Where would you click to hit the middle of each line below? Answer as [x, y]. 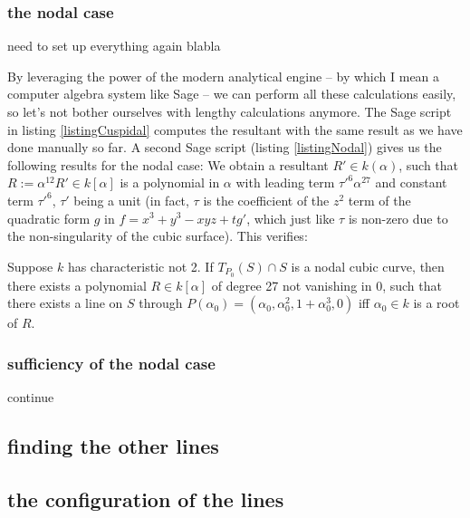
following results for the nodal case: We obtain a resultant [168, 164]
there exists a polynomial [77, 285]
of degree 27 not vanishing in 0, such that [326, 285]
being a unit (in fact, [131, 200]
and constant [411, 182]
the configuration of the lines [146, 499]
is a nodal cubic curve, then [368, 266]
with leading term [285, 182]
